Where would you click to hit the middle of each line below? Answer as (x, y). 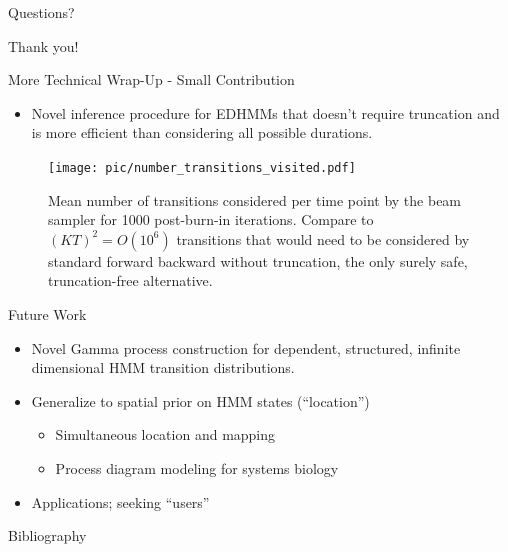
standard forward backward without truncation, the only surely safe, (258, 260)
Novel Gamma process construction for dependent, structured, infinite (246, 347)
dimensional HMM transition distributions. (163, 367)
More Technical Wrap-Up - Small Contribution (151, 79)
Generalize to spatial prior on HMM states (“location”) (200, 400)
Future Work (47, 314)
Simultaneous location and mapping (165, 434)
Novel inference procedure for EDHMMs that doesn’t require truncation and (265, 112)
